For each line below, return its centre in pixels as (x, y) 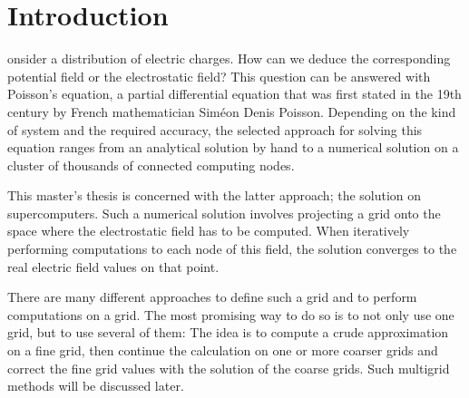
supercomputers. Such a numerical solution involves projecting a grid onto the (224, 213)
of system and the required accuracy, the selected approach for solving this (215, 129)
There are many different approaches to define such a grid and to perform (212, 297)
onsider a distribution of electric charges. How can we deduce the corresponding (229, 58)
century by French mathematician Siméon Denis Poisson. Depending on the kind (232, 111)
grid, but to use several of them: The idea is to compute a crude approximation (228, 332)
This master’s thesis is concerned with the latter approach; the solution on (215, 195)
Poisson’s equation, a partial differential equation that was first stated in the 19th (234, 94)
